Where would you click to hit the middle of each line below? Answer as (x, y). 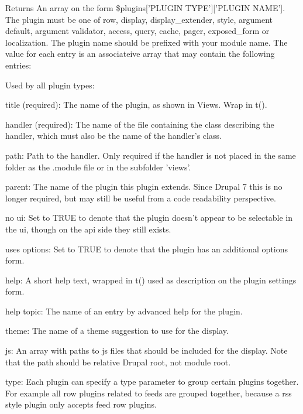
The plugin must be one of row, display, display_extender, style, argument (139, 19)
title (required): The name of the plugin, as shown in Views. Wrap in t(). (136, 105)
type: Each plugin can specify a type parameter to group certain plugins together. (152, 382)
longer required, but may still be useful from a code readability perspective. (141, 198)
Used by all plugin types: (50, 85)
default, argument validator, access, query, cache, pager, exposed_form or (137, 31)
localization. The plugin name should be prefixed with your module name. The (147, 42)
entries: (18, 65)
